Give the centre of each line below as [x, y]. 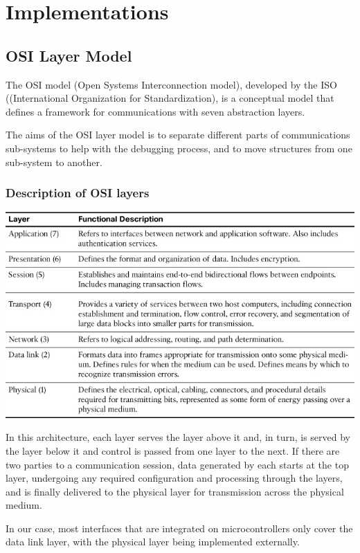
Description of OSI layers [78, 193]
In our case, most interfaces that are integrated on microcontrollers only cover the [179, 528]
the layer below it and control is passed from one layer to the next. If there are [173, 450]
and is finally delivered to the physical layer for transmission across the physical [175, 491]
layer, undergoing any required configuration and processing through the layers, [174, 478]
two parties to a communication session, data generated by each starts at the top [177, 464]
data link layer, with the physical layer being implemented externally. [153, 542]
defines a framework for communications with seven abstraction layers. [155, 111]
